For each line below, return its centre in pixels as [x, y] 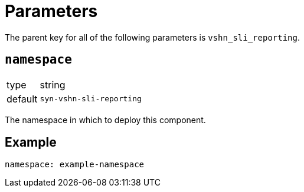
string [53, 85]
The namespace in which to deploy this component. [105, 120]
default [22, 99]
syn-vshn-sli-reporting [91, 99]
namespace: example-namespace [75, 165]
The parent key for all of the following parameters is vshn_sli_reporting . [153, 37]
